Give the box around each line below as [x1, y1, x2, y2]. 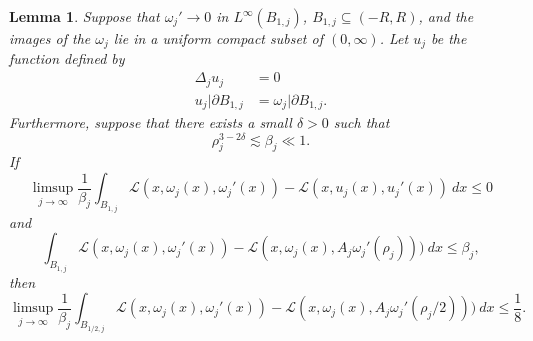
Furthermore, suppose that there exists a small [9, 112, 292, 133]
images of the [9, 28, 91, 48]
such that [333, 112, 390, 133]
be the [431, 28, 467, 48]
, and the [418, 6, 474, 26]
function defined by [9, 48, 125, 69]
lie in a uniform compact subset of [113, 28, 323, 48]
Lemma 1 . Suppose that [9, 6, 160, 26]
